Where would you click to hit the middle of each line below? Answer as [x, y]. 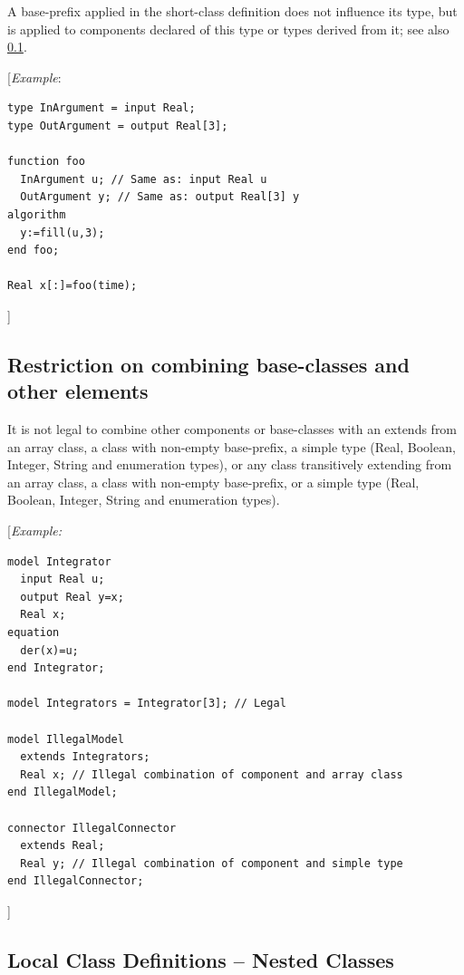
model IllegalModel [66, 739]
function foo [46, 162]
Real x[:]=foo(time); [72, 286]
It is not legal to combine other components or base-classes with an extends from [232, 429]
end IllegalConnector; [76, 881]
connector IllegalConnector [92, 828]
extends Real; [63, 846]
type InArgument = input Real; [101, 108]
